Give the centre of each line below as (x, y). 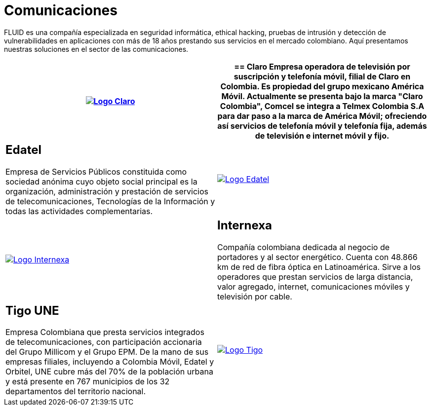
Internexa (245, 225)
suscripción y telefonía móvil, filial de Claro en (322, 76)
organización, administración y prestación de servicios (107, 191)
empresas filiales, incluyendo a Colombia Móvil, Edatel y (110, 362)
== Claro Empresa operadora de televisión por (322, 66)
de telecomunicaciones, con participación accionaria (104, 342)
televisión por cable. (255, 296)
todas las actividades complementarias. (79, 211)
